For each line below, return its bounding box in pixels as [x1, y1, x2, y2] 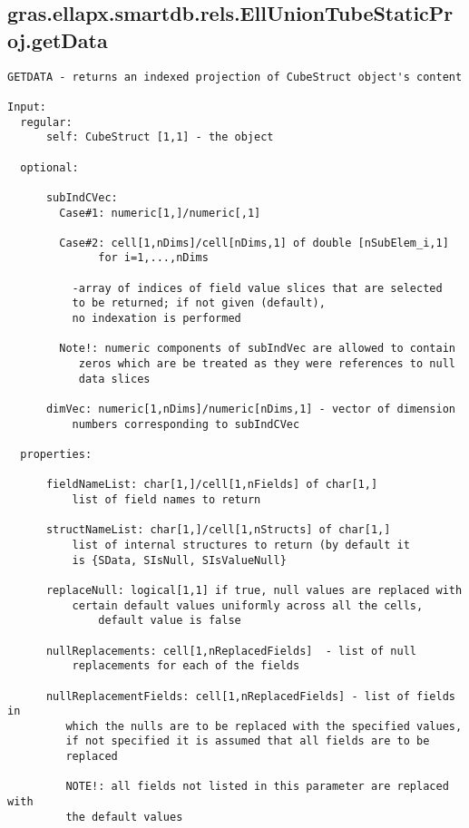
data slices [78, 372, 151, 385]
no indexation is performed [72, 312, 241, 326]
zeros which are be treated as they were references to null [78, 357, 455, 371]
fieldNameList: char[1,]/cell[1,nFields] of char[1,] [45, 478, 378, 492]
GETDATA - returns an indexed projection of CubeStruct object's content [7, 70, 463, 83]
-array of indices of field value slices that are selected [72, 281, 443, 295]
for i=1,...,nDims [98, 251, 209, 265]
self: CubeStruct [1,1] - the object [45, 131, 274, 144]
